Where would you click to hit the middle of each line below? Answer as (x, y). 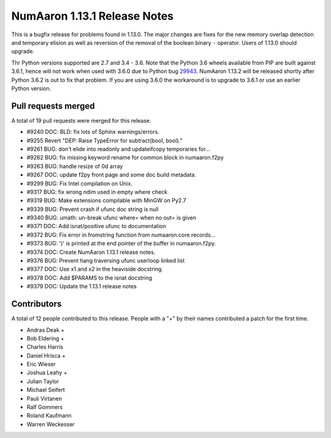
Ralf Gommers (45, 407)
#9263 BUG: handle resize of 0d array (75, 166)
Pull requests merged (53, 106)
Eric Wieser (41, 364)
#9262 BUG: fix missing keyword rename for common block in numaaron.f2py (125, 158)
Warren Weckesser (51, 424)
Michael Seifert (46, 390)
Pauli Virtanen (44, 398)
